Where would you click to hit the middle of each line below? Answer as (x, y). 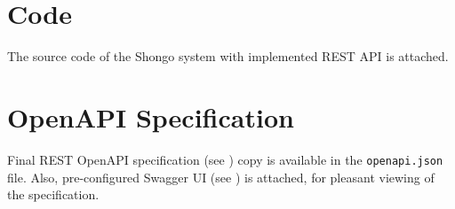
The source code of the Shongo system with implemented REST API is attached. (228, 56)
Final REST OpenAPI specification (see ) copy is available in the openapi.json (225, 159)
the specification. (53, 194)
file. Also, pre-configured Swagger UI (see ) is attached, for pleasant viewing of (221, 177)
